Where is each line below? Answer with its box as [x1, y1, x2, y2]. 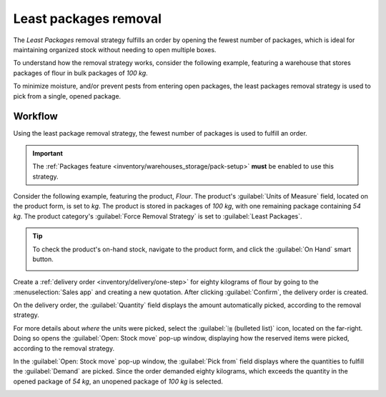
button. [32, 254, 54, 263]
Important [32, 149, 64, 157]
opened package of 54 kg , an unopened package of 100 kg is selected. [13, 377, 223, 386]
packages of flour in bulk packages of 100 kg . [13, 69, 148, 77]
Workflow [13, 111, 59, 123]
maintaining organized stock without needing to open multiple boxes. [13, 45, 217, 54]
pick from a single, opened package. [13, 91, 122, 100]
